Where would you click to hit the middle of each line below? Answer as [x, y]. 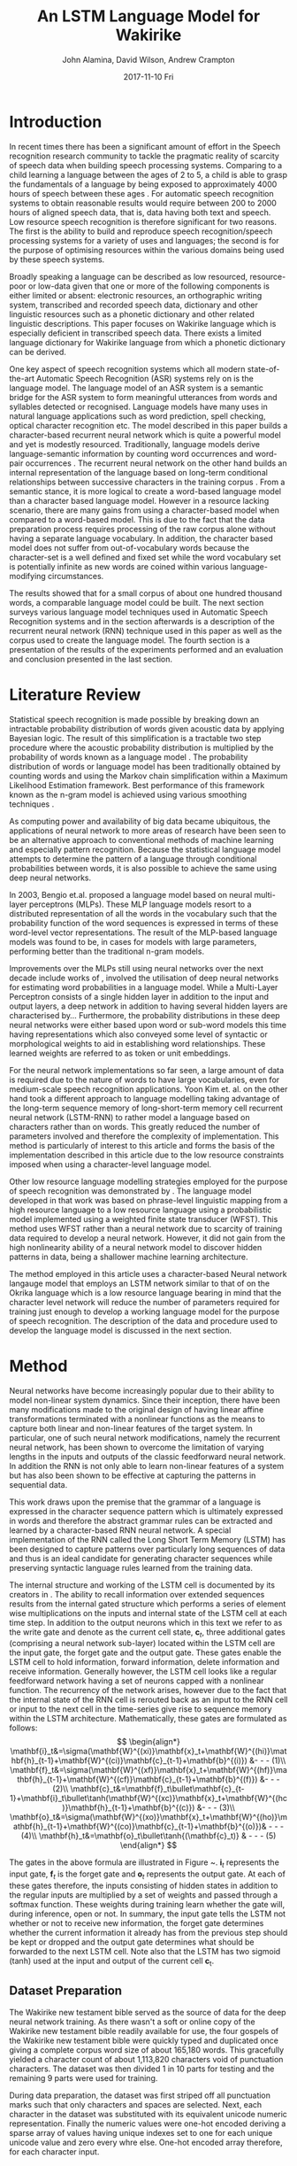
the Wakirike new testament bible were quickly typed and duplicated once [144, 2040]
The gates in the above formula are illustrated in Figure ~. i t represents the [145, 1864]
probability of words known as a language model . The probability [129, 757]
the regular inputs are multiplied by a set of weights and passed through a [144, 1895]
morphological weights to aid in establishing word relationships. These [137, 1043]
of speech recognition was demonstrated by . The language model [130, 1191]
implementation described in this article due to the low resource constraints [147, 1155]
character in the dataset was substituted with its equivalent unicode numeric [148, 2114]
